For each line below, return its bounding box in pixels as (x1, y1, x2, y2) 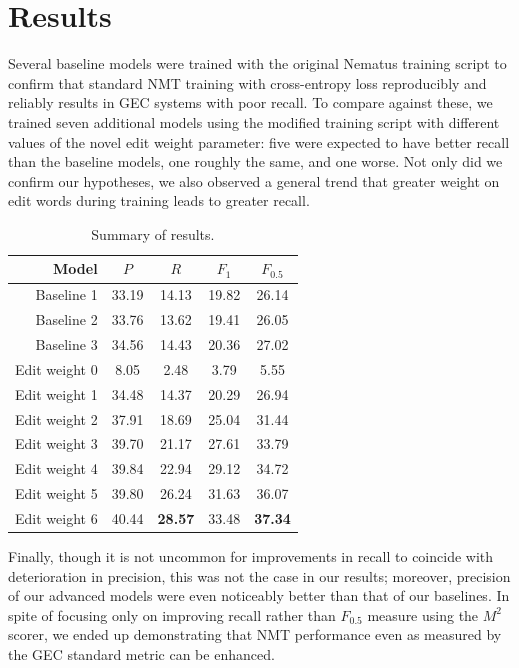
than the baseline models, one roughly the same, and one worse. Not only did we (8, 151, 503, 172)
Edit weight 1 (15, 383, 98, 404)
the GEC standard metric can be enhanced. (8, 643, 275, 664)
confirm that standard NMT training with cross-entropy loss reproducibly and (8, 72, 487, 93)
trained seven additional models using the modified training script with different (8, 111, 500, 132)
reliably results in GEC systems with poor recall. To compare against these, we (8, 92, 493, 113)
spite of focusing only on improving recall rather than (8, 604, 336, 625)
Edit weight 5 (15, 483, 98, 504)
